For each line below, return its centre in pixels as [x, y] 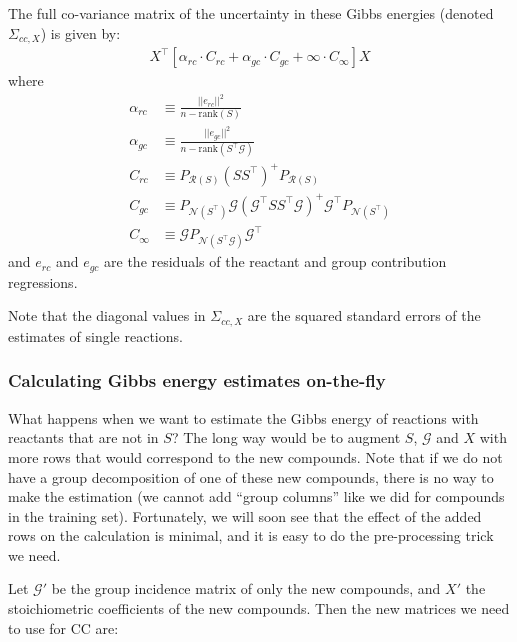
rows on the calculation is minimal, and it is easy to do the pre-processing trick [251, 535]
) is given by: [80, 32]
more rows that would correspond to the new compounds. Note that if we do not [255, 456]
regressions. [43, 281]
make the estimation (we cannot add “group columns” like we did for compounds [256, 496]
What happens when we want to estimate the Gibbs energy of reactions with [243, 417]
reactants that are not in [83, 437]
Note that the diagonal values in [107, 315]
